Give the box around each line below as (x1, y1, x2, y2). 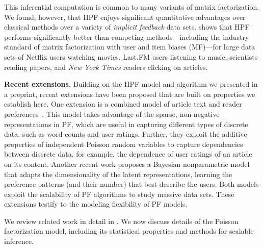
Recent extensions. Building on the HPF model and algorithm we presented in (4, 79, 258, 89)
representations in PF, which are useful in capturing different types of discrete (4, 118, 248, 129)
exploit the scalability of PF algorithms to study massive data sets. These (4, 188, 234, 199)
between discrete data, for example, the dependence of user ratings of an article (4, 148, 252, 159)
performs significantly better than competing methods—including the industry (4, 31, 249, 42)
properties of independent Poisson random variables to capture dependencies (4, 138, 243, 149)
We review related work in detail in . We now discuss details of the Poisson (4, 215, 239, 226)
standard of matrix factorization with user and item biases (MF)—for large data (4, 41, 255, 52)
